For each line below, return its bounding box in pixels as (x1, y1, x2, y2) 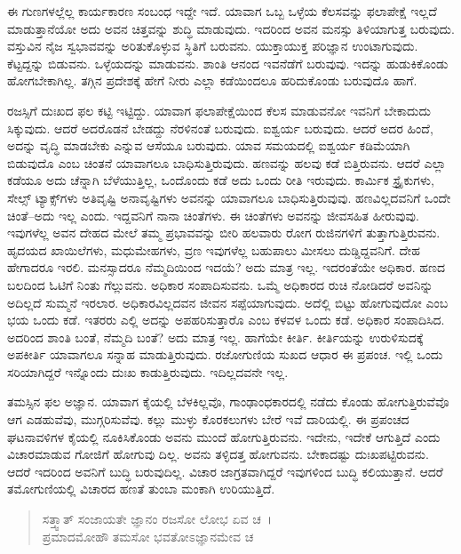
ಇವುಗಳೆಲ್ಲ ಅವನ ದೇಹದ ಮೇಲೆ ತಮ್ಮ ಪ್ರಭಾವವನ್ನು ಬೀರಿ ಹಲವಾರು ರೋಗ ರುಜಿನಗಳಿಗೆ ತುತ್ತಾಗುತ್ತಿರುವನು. (7, 223, 441, 242)
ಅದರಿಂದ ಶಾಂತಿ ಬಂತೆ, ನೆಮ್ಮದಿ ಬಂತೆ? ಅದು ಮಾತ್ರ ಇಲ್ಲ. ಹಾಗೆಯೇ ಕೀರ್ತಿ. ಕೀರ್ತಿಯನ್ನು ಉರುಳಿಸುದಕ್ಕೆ (7, 327, 424, 346)
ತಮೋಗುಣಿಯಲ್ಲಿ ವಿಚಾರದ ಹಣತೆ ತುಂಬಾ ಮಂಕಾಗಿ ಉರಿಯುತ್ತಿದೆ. (7, 479, 275, 498)
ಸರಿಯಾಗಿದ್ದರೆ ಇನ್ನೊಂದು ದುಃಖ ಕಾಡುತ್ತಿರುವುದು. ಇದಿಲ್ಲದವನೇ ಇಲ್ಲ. (7, 362, 289, 381)
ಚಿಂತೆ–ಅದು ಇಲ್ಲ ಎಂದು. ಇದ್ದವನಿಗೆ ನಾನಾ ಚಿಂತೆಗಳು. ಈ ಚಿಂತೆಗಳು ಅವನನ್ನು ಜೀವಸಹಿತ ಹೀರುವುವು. (7, 205, 419, 224)
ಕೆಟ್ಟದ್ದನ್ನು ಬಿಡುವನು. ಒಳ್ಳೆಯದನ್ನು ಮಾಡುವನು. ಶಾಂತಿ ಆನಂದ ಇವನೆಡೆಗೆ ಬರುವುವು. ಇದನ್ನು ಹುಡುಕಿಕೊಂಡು (7, 53, 449, 72)
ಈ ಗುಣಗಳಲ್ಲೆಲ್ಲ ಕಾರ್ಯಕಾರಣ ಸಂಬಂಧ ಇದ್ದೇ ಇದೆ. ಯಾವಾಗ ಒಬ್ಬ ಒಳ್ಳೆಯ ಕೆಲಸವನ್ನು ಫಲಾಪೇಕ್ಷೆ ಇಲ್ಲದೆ (7, 2, 437, 20)
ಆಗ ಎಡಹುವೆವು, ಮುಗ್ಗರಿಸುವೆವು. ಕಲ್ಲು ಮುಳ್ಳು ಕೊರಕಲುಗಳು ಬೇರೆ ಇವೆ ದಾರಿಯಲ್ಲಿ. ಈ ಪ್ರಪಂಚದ (7, 410, 409, 429)
